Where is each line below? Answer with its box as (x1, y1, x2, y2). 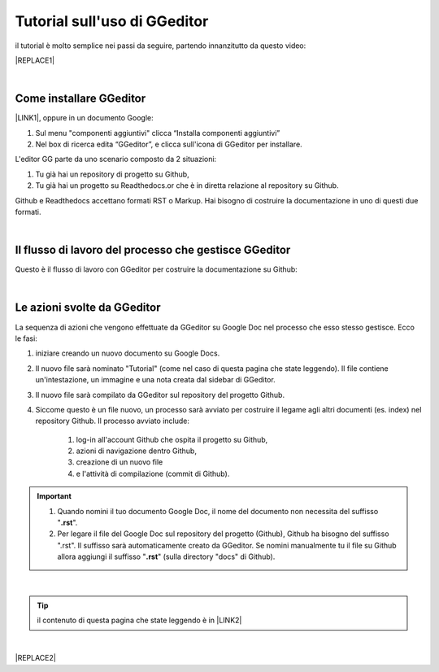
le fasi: (15, 334, 38, 343)
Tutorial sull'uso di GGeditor (15, 12, 209, 30)
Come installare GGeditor (15, 92, 146, 106)
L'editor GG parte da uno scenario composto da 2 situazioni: (15, 155, 217, 164)
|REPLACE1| (15, 55, 55, 65)
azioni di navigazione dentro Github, (76, 446, 197, 456)
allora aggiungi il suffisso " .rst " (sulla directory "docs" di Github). (57, 552, 276, 561)
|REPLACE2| (15, 653, 56, 663)
